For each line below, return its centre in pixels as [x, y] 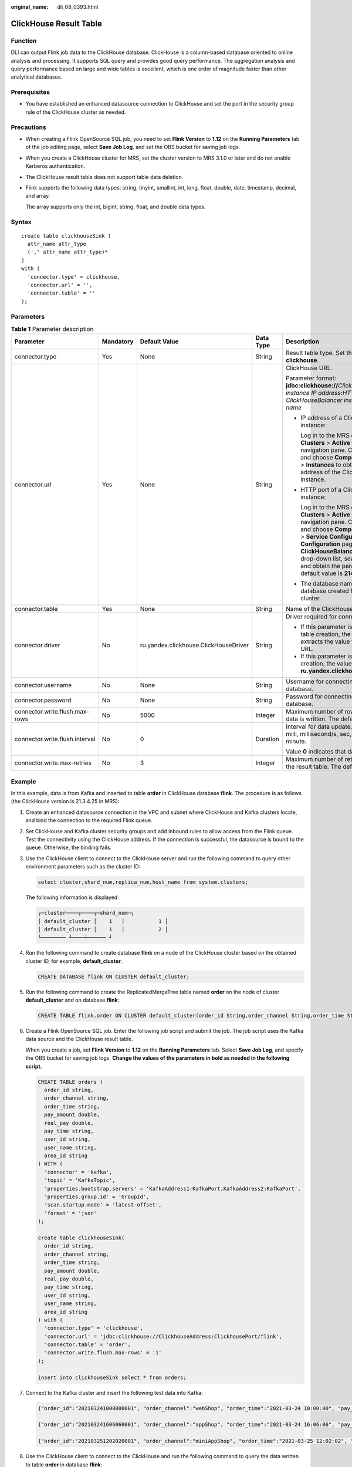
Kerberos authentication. [55, 166]
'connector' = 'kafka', [78, 1172]
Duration [268, 739]
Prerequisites [30, 92]
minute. [296, 741]
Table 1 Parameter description [52, 329]
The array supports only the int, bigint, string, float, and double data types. [116, 207]
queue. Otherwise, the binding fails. [68, 847]
